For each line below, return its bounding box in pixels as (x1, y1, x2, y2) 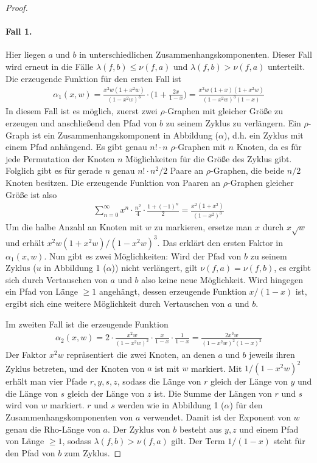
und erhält (5, 236, 44, 249)
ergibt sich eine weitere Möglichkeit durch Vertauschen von (5, 297, 225, 309)
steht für (273, 434, 305, 447)
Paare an (170, 164, 204, 177)
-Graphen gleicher (228, 176, 294, 188)
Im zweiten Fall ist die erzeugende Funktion (5, 317, 169, 330)
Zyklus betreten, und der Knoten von (5, 362, 145, 374)
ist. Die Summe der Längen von (154, 386, 272, 399)
